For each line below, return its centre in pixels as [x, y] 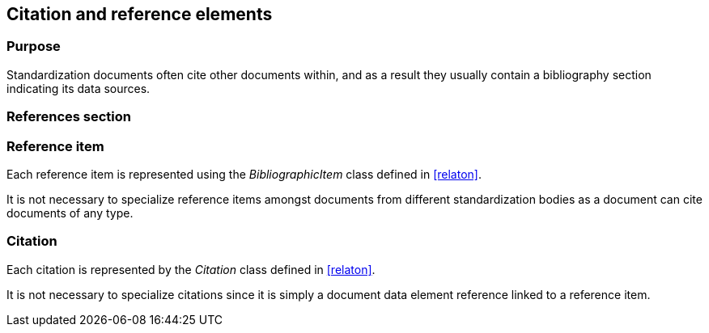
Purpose [34, 46]
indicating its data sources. [79, 88]
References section [69, 117]
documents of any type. [70, 213]
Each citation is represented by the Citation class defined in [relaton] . [191, 269]
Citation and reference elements [140, 14]
